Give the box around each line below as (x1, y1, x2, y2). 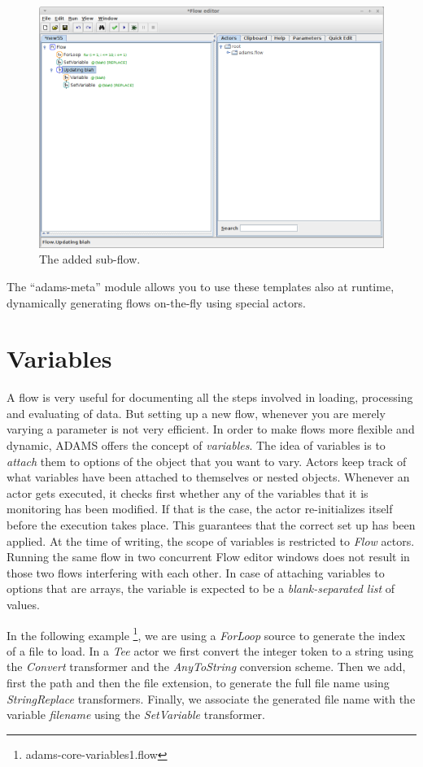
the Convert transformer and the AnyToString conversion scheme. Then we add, (7, 658, 406, 675)
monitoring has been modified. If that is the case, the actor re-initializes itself (7, 500, 393, 517)
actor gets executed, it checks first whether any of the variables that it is (7, 484, 368, 501)
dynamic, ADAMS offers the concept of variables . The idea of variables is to (7, 437, 386, 454)
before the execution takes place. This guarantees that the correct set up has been (7, 516, 416, 534)
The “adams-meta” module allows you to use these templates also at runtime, (7, 277, 395, 294)
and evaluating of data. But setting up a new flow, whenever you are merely (7, 404, 386, 421)
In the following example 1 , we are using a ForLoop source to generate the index (7, 624, 406, 643)
